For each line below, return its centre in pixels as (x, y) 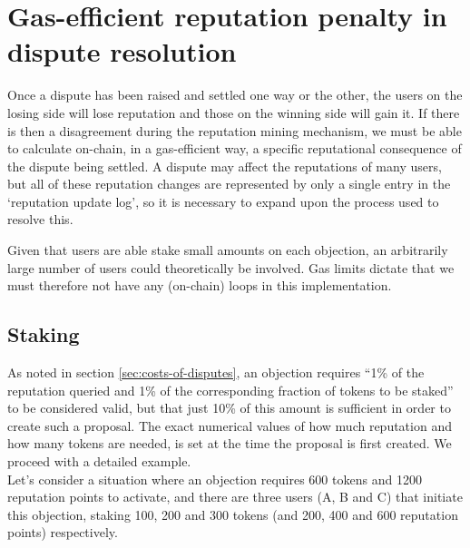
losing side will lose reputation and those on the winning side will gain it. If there (234, 112)
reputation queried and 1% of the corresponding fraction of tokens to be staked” (230, 390)
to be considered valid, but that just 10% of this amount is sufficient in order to (229, 408)
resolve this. (40, 219)
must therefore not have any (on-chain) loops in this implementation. (200, 285)
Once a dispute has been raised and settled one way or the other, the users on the (235, 95)
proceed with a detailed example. (99, 461)
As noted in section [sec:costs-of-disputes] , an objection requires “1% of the (216, 372)
